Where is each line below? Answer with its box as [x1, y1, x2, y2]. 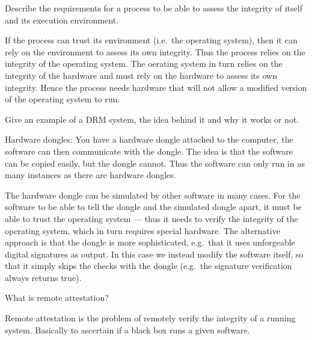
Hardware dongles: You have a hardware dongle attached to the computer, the [5, 133, 293, 146]
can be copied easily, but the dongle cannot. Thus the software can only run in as [5, 156, 305, 169]
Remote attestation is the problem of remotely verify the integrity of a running [5, 312, 296, 324]
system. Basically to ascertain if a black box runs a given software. [5, 323, 250, 336]
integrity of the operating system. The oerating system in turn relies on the [5, 57, 283, 70]
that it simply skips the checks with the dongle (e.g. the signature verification [5, 259, 292, 272]
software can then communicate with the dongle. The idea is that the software [5, 144, 293, 157]
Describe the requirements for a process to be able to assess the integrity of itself [5, 2, 302, 14]
